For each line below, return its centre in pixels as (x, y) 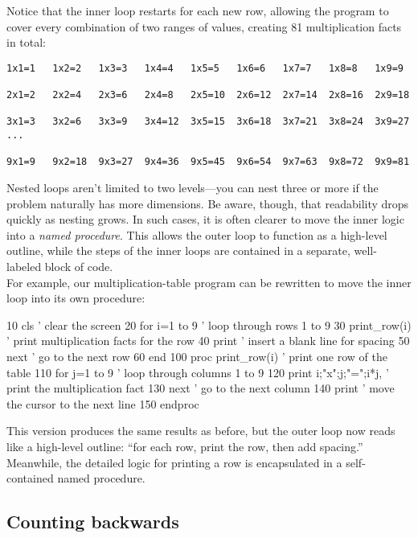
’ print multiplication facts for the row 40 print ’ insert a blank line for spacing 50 (208, 341)
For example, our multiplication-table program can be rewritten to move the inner (209, 282)
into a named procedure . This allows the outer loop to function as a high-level (197, 234)
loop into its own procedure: (76, 298)
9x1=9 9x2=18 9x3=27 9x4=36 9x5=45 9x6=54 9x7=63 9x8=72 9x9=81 (208, 162)
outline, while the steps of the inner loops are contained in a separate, (178, 251)
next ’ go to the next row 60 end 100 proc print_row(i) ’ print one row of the (197, 356)
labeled (24, 266)
